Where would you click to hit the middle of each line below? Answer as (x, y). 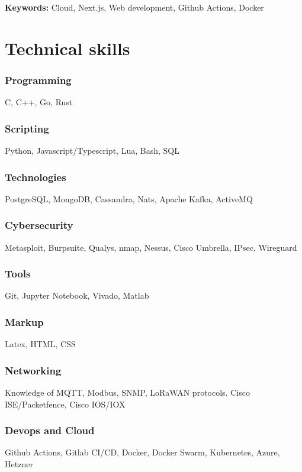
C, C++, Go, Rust (39, 102)
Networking (33, 370)
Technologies (36, 177)
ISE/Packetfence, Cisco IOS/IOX (65, 404)
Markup (24, 321)
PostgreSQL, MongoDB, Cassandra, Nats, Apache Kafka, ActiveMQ (129, 198)
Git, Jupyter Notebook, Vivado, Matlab (77, 295)
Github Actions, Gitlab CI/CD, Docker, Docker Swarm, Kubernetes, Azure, (142, 452)
